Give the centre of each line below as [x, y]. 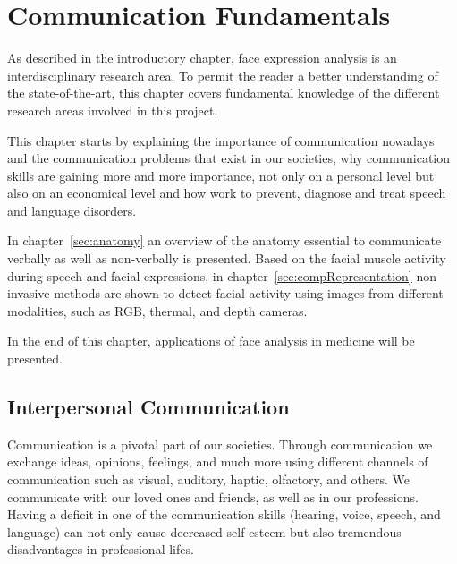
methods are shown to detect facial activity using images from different [249, 293]
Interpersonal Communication [148, 407]
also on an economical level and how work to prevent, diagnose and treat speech [227, 193]
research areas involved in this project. [113, 110]
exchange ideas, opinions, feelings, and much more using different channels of [218, 461]
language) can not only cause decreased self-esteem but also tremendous [204, 531]
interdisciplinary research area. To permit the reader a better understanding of [223, 75]
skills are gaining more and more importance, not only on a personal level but [221, 175]
